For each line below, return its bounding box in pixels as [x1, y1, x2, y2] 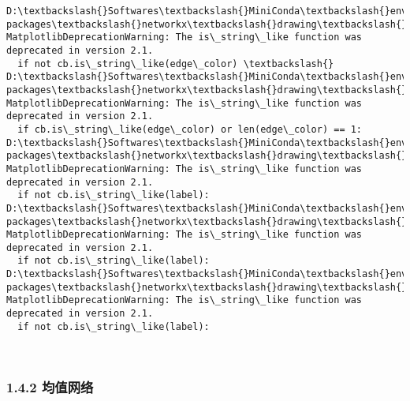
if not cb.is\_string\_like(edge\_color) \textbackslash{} [17, 58, 334, 69]
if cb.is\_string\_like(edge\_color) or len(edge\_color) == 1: [17, 123, 363, 135]
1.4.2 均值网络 [6, 377, 94, 396]
